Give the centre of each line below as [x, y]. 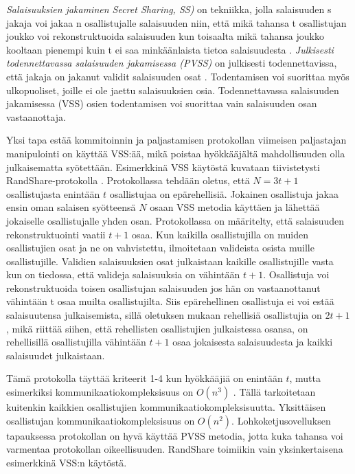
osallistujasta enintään [53, 193]
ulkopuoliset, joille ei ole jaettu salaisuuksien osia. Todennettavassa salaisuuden [173, 90]
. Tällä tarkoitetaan [274, 392]
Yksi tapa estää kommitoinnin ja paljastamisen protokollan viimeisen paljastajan [176, 140]
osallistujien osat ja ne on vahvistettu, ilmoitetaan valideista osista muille [160, 248]
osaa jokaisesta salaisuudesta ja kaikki [253, 342]
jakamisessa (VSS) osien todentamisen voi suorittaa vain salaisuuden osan [162, 103]
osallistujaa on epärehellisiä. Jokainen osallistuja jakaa [224, 193]
